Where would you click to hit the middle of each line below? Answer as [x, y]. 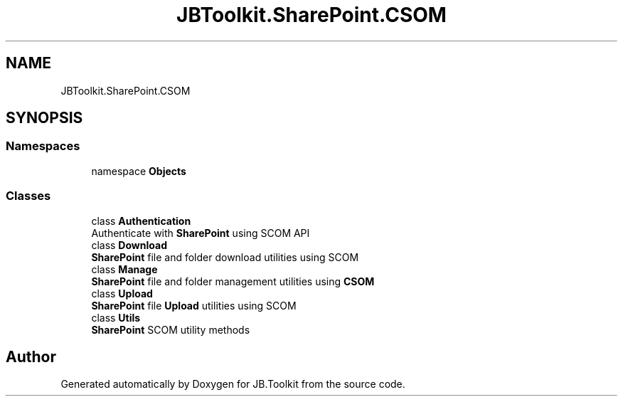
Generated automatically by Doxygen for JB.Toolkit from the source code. [233, 384]
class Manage [124, 269]
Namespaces [43, 146]
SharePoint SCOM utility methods [171, 329]
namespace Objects [139, 171]
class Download [129, 245]
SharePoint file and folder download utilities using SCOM [225, 257]
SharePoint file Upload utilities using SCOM [194, 305]
